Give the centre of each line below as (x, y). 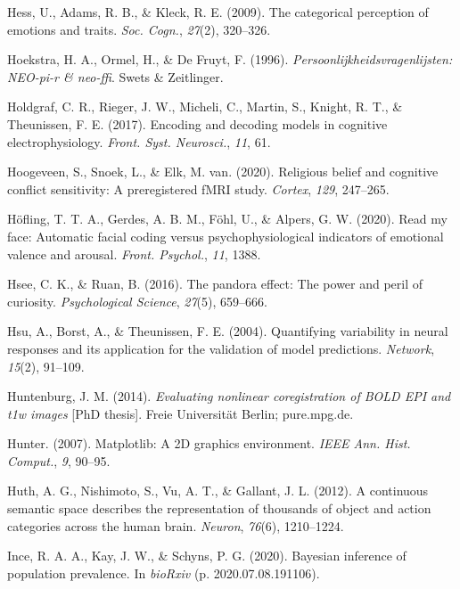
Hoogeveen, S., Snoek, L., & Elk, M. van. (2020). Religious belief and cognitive (223, 172)
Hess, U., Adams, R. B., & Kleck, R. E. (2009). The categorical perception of (218, 12)
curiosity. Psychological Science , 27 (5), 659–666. (137, 301)
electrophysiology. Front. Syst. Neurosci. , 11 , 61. (139, 141)
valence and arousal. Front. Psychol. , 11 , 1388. (134, 254)
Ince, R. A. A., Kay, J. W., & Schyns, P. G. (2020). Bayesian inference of (207, 556)
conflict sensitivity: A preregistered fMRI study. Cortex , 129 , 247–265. (198, 188)
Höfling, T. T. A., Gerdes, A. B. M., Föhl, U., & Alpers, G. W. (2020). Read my (227, 219)
